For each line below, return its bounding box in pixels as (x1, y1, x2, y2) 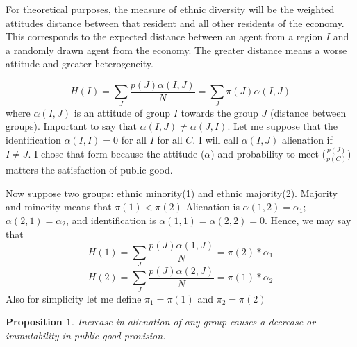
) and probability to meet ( (210, 146, 326, 160)
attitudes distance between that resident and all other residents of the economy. (6, 15, 344, 30)
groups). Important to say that (6, 119, 137, 133)
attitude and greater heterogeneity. (6, 56, 153, 71)
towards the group (181, 105, 258, 119)
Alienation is (185, 199, 240, 214)
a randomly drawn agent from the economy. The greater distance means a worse (6, 42, 347, 57)
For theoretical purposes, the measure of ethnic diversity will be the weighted (6, 2, 335, 16)
